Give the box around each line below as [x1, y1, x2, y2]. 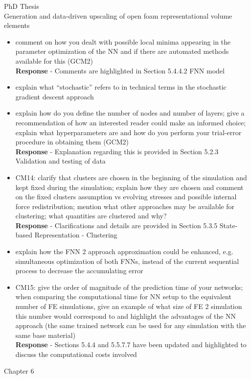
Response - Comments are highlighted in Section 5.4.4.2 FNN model [15, 65, 225, 75]
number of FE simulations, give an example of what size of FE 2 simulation [15, 301, 242, 311]
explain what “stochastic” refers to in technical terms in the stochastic [15, 82, 227, 92]
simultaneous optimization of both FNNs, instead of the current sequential [15, 256, 239, 266]
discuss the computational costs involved [15, 349, 137, 359]
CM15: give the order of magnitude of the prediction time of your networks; [15, 282, 243, 292]
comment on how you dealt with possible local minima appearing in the [15, 36, 231, 47]
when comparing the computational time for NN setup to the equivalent [15, 291, 231, 302]
